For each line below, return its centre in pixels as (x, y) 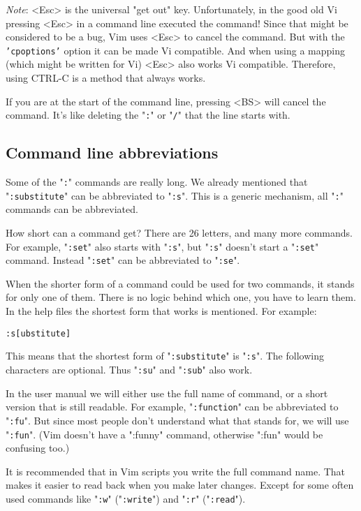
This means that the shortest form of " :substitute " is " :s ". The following (165, 356)
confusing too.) (38, 448)
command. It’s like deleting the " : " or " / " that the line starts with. (148, 115)
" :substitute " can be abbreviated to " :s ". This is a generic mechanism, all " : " (175, 195)
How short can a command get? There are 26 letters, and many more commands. (179, 232)
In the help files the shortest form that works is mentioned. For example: (161, 311)
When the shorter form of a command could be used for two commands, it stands (180, 283)
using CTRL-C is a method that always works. (106, 78)
